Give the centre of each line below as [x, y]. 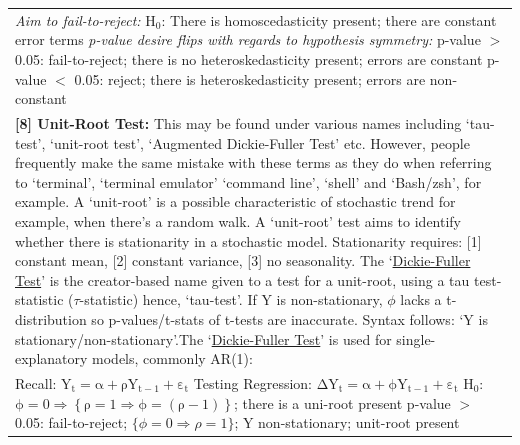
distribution [51, 318]
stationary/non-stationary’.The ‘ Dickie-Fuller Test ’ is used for [203, 338]
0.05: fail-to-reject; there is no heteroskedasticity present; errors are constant [249, 58]
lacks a [421, 299]
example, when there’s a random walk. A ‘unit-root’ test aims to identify [238, 220]
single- [416, 338]
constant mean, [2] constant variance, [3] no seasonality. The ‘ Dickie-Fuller [243, 260]
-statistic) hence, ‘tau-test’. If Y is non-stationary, [231, 299]
